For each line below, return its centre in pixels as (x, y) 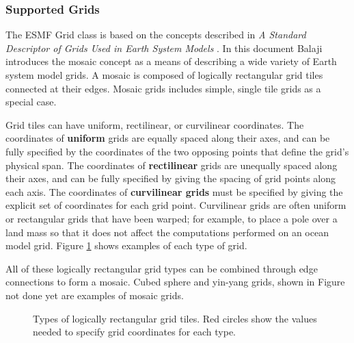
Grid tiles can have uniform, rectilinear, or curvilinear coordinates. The (155, 124)
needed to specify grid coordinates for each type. (134, 332)
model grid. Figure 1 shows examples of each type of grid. (126, 245)
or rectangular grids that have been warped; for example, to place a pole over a (172, 218)
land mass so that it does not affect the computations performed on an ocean (167, 232)
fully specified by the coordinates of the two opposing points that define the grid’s (177, 151)
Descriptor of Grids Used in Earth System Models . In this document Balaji (164, 48)
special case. (31, 102)
